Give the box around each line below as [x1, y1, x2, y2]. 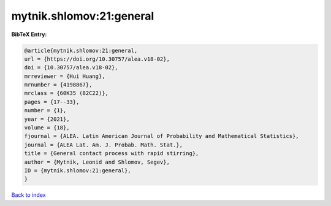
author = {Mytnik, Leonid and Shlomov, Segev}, [24, 158, 170, 166]
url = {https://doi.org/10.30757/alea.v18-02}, [24, 55, 170, 63]
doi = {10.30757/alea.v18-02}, [24, 64, 119, 71]
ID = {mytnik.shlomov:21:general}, [24, 167, 131, 174]
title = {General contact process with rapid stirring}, [24, 150, 199, 157]
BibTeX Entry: [11, 31, 47, 38]
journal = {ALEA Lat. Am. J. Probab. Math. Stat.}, [24, 141, 183, 148]
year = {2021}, [24, 115, 70, 123]
